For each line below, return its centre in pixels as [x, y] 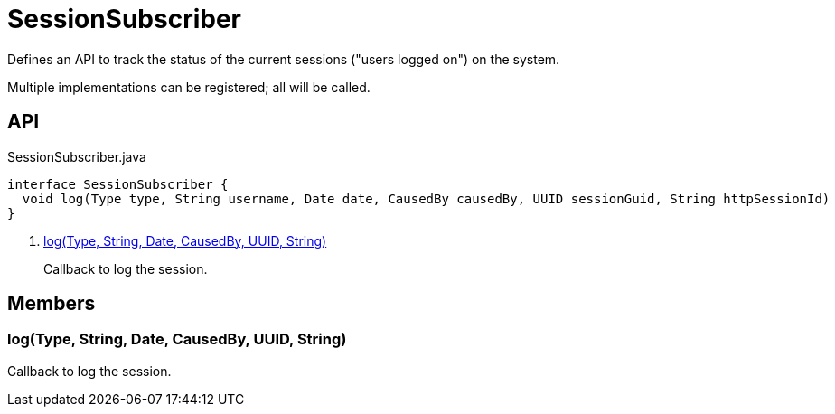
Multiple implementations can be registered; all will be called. [189, 87]
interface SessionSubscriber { [118, 184]
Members [52, 304]
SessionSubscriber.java [77, 156]
